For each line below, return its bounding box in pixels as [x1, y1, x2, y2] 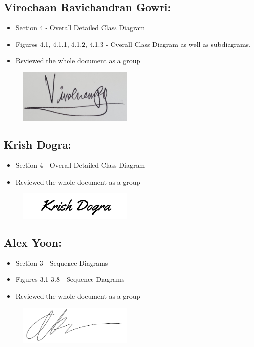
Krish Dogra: [4, 137, 71, 152]
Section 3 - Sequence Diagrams [15, 257, 108, 268]
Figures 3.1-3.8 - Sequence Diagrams [15, 274, 125, 284]
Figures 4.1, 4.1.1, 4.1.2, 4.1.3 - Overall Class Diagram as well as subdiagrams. [15, 39, 251, 49]
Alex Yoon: [4, 235, 62, 250]
